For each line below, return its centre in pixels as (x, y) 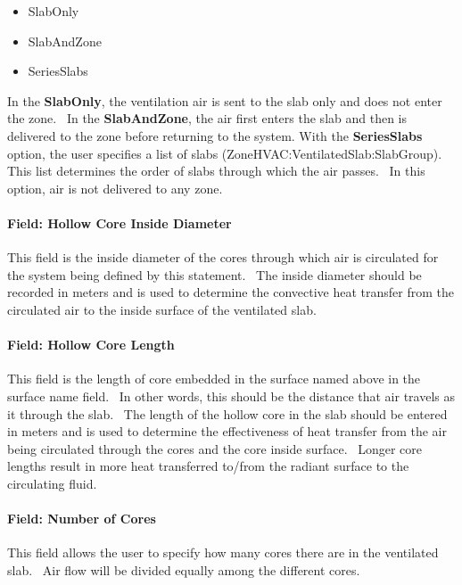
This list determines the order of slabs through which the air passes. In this (216, 171)
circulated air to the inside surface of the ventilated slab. (162, 309)
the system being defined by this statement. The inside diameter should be (214, 274)
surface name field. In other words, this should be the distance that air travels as (231, 395)
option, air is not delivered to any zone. (115, 188)
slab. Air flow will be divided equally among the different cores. (184, 569)
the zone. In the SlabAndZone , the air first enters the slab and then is (207, 118)
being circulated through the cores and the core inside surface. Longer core (215, 448)
